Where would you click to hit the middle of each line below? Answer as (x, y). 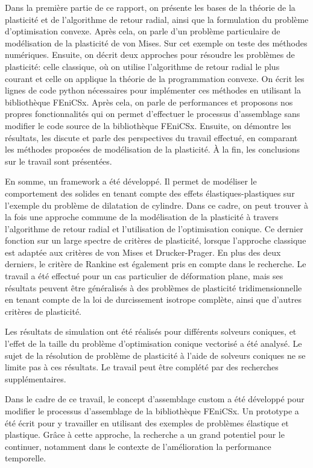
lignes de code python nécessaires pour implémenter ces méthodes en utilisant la (153, 90)
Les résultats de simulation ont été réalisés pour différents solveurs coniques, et (151, 331)
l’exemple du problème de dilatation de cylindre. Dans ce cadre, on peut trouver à (156, 205)
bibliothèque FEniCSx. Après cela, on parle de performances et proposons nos (149, 102)
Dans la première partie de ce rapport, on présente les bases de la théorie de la (150, 7)
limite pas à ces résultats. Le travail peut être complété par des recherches (142, 367)
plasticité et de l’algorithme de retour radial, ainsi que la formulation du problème (157, 19)
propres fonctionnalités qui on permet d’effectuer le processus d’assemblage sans (153, 114)
